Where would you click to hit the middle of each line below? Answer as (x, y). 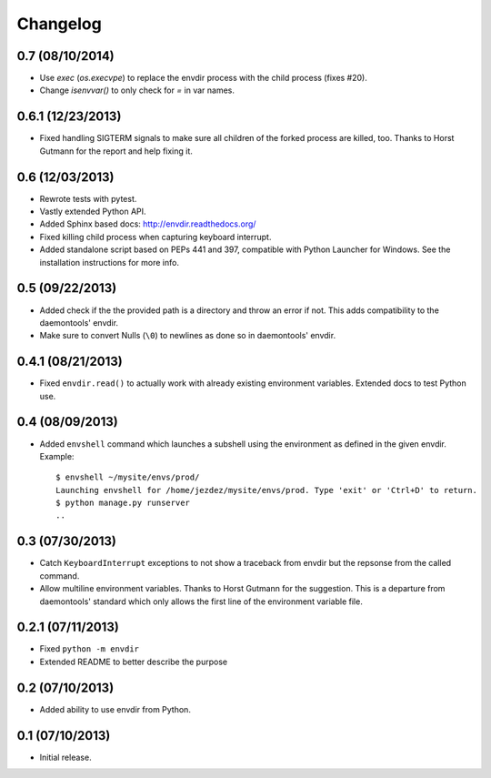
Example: (57, 456)
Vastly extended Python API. (93, 212)
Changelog (59, 24)
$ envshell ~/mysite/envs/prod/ (128, 477)
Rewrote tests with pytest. (88, 198)
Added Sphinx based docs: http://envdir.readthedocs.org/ (148, 224)
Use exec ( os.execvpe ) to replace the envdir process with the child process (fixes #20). (203, 78)
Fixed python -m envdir (90, 649)
